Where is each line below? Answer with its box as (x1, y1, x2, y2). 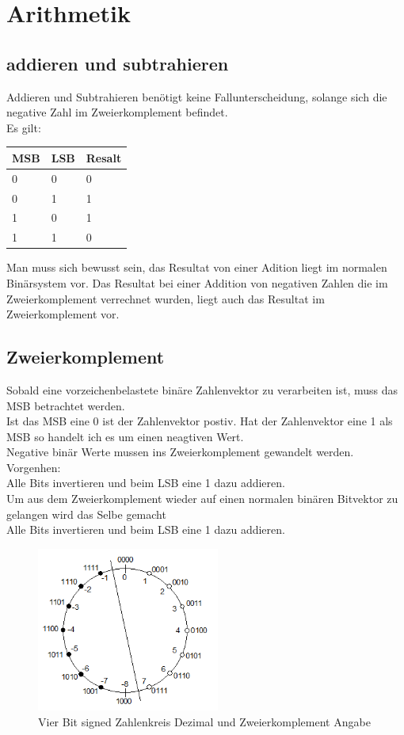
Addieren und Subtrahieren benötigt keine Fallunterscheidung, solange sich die (6, 88, 387, 105)
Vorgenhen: (6, 459, 61, 475)
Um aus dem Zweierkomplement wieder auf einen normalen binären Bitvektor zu (6, 490, 398, 507)
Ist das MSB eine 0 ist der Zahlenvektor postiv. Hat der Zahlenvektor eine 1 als (6, 413, 393, 429)
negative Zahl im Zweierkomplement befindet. (6, 104, 228, 120)
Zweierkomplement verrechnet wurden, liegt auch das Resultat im (6, 290, 325, 307)
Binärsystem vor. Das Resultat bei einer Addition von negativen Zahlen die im (6, 274, 388, 291)
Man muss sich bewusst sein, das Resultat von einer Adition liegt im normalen (6, 259, 387, 276)
